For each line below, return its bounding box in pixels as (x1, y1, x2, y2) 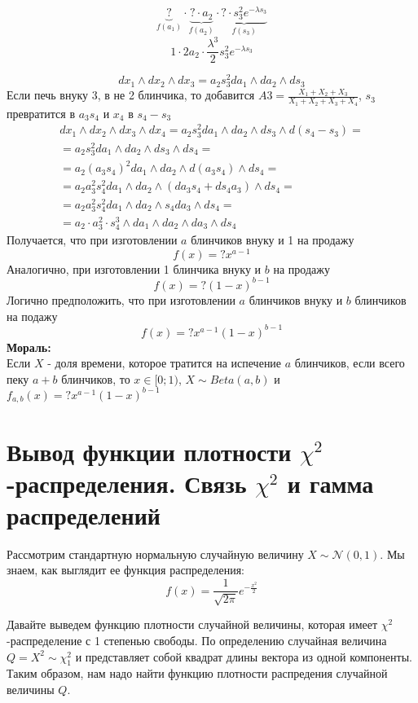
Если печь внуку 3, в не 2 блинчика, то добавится (7, 86, 255, 103)
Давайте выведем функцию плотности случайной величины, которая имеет (7, 616, 378, 633)
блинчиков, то (61, 370, 130, 387)
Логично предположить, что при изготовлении (7, 291, 235, 308)
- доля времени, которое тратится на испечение (47, 354, 282, 371)
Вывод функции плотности (7, 434, 292, 468)
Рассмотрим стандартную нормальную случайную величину (7, 545, 304, 562)
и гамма (287, 466, 374, 499)
